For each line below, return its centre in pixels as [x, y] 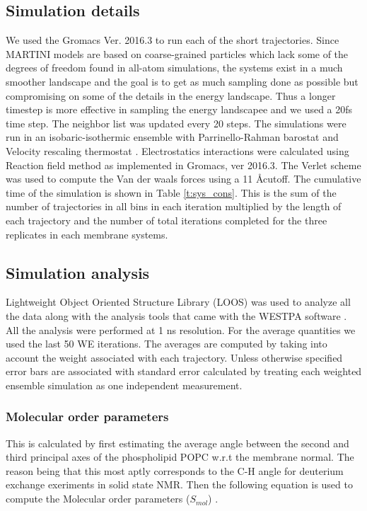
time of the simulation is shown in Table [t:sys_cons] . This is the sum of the [171, 192]
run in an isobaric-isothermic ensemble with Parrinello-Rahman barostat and [172, 137]
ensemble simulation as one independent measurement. [124, 385]
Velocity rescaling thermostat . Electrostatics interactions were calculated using [177, 150]
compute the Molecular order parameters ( [98, 499]
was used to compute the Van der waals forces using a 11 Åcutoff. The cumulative [183, 179]
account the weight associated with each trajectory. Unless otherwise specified [174, 357]
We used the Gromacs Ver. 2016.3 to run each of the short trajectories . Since [173, 40]
